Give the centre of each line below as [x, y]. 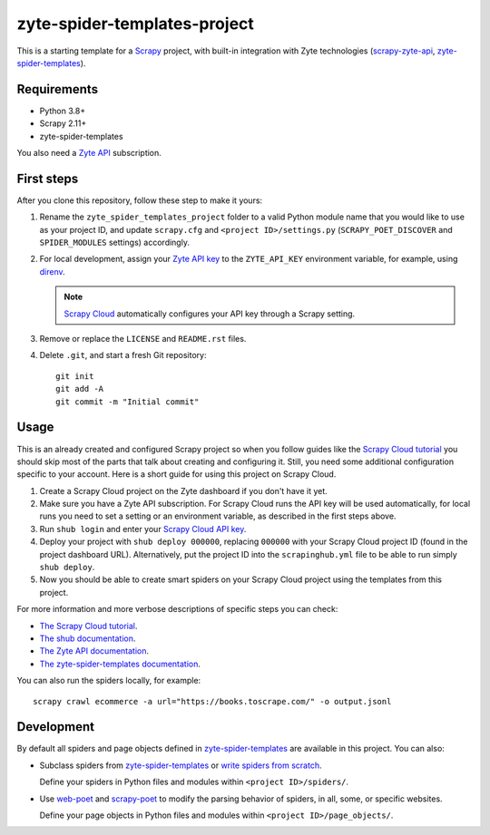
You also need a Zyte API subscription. [89, 153]
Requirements [58, 89]
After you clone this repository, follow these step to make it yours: [140, 200]
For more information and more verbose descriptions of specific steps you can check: [177, 609]
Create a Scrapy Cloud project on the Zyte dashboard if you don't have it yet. [184, 490]
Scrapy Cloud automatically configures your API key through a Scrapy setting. [210, 314]
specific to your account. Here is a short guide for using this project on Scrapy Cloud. [176, 474]
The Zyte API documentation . [94, 651]
